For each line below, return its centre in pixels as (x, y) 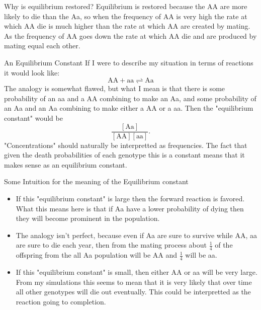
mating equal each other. (42, 46)
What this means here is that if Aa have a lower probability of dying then (130, 208)
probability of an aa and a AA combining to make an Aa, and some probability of (130, 98)
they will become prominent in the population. (88, 218)
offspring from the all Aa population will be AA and (97, 255)
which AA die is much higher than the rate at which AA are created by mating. (127, 26)
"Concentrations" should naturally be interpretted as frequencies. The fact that (126, 145)
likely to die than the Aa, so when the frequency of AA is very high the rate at (126, 16)
